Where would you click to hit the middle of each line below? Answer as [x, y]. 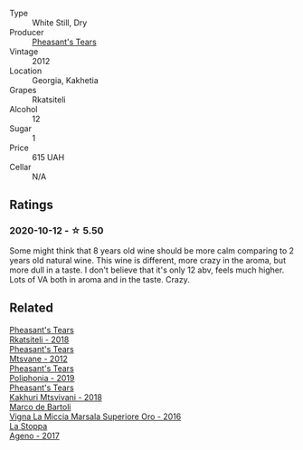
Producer [27, 32]
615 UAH [48, 157]
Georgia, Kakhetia [66, 80]
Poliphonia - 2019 [42, 378]
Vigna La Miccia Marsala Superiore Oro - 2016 [95, 416]
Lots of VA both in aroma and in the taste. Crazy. [99, 279]
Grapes [23, 90]
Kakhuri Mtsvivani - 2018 [56, 397]
